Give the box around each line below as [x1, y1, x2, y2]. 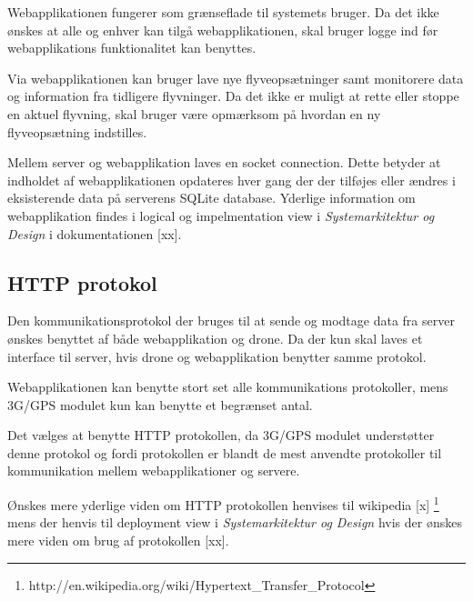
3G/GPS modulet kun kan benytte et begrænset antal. [7, 395, 313, 414]
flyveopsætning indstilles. [7, 122, 147, 141]
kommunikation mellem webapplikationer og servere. [7, 461, 300, 480]
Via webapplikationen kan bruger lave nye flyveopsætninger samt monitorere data [7, 68, 464, 87]
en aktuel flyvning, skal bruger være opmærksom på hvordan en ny [7, 104, 381, 123]
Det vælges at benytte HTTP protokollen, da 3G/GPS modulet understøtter [7, 426, 435, 445]
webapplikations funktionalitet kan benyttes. [7, 38, 257, 57]
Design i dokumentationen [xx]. [7, 224, 182, 243]
